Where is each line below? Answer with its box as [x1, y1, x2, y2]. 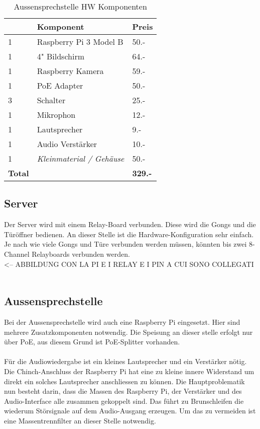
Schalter [37, 94, 66, 106]
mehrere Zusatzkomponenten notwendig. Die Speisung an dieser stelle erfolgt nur [4, 326, 253, 337]
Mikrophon [37, 109, 76, 120]
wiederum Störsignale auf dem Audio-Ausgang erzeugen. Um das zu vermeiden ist [4, 405, 256, 416]
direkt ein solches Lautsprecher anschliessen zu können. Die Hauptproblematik [4, 376, 245, 386]
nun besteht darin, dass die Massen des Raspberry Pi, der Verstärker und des [4, 386, 242, 396]
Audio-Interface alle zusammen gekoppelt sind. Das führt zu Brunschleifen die [4, 395, 244, 406]
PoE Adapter [37, 80, 83, 91]
